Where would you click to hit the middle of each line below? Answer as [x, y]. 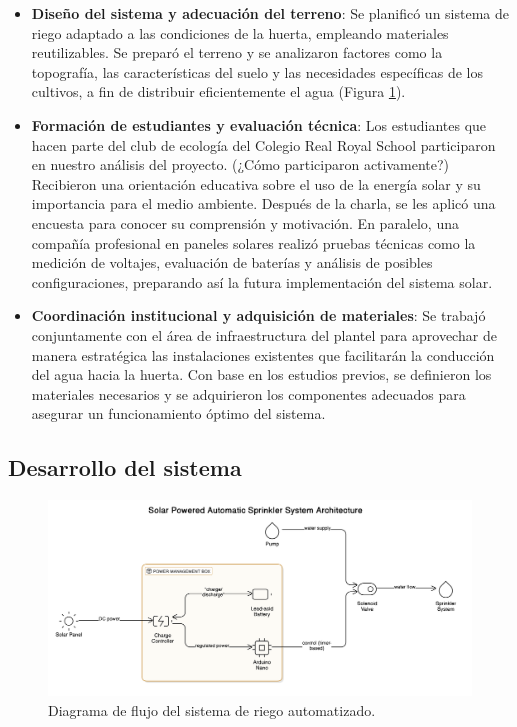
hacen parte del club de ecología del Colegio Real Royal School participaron [263, 144]
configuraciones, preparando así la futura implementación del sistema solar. [262, 281]
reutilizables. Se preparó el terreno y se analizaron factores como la [237, 52]
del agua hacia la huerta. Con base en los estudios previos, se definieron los [261, 374]
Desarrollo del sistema [125, 467]
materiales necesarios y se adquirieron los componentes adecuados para [248, 393]
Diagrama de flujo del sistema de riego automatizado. [212, 709]
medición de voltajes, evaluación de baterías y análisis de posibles [232, 262]
